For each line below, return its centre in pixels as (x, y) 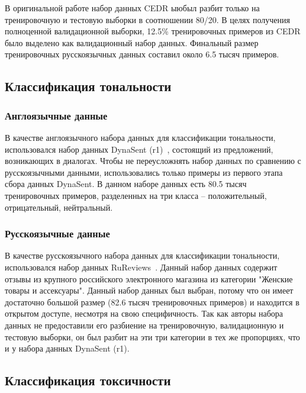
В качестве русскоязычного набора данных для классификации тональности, (142, 255)
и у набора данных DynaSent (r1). (67, 348)
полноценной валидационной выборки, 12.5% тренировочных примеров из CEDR (153, 31)
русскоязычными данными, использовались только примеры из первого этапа (144, 172)
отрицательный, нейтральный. (59, 207)
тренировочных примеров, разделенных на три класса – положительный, (136, 195)
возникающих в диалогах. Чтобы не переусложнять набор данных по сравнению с (153, 161)
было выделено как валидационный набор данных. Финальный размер (132, 42)
